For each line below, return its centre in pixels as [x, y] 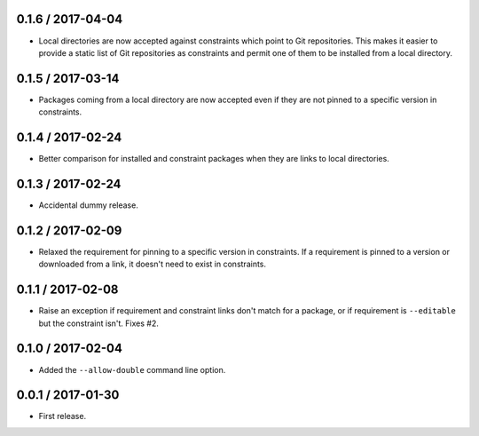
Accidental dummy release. [89, 205]
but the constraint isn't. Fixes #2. [98, 323]
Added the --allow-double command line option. [132, 369]
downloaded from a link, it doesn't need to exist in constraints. [152, 264]
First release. [63, 416]
